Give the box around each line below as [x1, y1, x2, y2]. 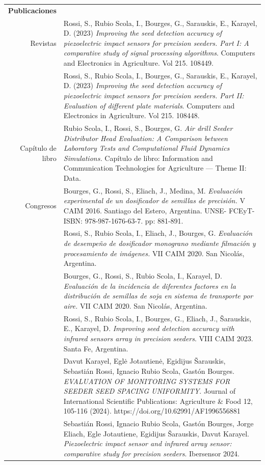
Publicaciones [8, 5, 57, 15]
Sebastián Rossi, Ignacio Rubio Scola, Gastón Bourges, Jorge [63, 418, 254, 429]
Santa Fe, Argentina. [63, 343, 128, 353]
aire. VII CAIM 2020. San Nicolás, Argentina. [63, 300, 207, 311]
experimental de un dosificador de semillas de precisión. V [63, 195, 245, 206]
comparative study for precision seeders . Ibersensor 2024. [63, 448, 240, 458]
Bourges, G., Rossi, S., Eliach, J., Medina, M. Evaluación [63, 185, 243, 196]
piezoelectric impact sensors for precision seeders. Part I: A [63, 37, 249, 48]
